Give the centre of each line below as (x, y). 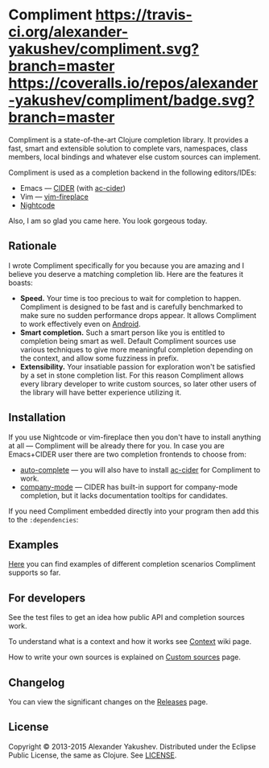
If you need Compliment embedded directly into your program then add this (134, 511)
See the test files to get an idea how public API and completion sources (127, 617)
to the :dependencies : (43, 519)
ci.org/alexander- (68, 32)
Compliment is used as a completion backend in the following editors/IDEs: (132, 172)
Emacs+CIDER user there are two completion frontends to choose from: (128, 454)
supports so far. (35, 572)
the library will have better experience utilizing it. (101, 392)
